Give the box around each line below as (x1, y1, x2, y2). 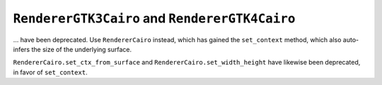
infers (13, 45, 30, 53)
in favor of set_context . (13, 67, 88, 77)
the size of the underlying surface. (31, 45, 132, 53)
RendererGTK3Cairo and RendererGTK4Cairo (13, 11, 296, 26)
